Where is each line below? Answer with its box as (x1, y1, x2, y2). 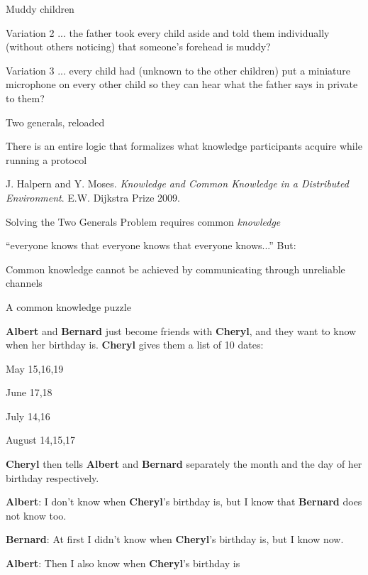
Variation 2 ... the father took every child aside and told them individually (6, 25, 330, 40)
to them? (6, 90, 45, 105)
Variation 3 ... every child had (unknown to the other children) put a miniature (6, 62, 350, 77)
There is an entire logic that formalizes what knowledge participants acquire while (6, 138, 362, 153)
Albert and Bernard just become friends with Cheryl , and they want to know (6, 323, 357, 338)
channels (6, 275, 43, 290)
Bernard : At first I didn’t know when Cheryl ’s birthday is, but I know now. (6, 532, 344, 547)
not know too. (6, 508, 67, 522)
